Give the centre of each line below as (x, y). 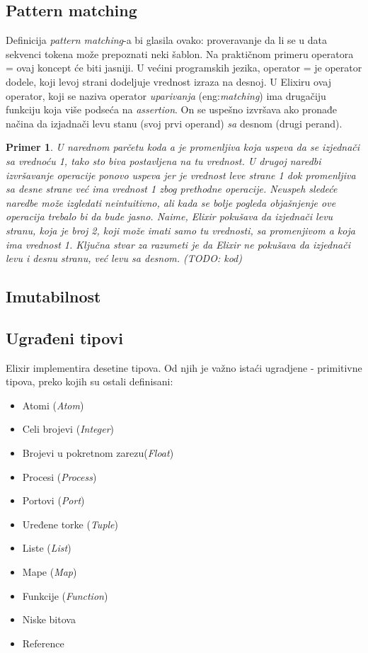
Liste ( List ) (47, 548)
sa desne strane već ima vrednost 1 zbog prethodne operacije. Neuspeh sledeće (172, 189)
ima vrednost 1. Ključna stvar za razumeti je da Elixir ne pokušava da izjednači (178, 244)
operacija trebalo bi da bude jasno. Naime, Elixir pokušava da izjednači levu (169, 216)
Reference (43, 643)
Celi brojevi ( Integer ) (68, 429)
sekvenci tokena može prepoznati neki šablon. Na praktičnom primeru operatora (180, 53)
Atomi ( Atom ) (53, 405)
